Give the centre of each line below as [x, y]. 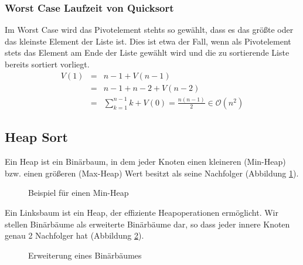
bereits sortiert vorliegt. [47, 64]
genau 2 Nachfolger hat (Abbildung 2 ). [74, 235]
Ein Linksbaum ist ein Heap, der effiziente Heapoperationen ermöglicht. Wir [142, 212]
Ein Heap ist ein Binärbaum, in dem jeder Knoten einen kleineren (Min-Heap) [145, 162]
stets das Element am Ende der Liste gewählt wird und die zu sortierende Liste [147, 52]
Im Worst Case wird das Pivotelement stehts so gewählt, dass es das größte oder [149, 30]
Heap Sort [37, 137]
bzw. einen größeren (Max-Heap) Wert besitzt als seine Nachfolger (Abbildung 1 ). [152, 173]
